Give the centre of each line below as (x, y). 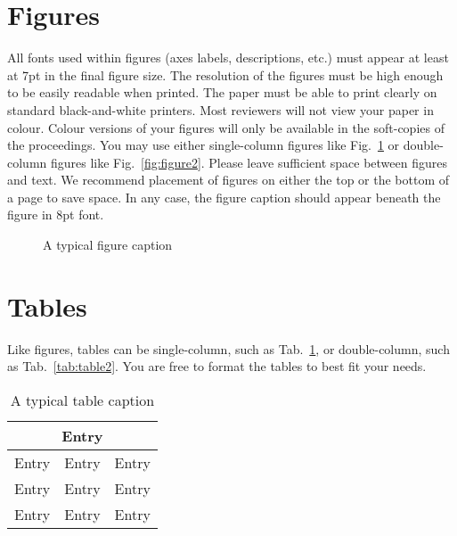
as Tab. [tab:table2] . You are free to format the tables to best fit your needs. (217, 366)
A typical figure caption (108, 245)
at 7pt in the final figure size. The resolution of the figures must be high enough (225, 74)
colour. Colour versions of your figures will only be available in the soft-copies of (226, 127)
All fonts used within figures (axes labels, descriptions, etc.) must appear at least (228, 58)
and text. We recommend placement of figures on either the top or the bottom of (228, 180)
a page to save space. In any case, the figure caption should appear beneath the (224, 197)
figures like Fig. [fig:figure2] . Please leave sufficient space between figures (249, 162)
